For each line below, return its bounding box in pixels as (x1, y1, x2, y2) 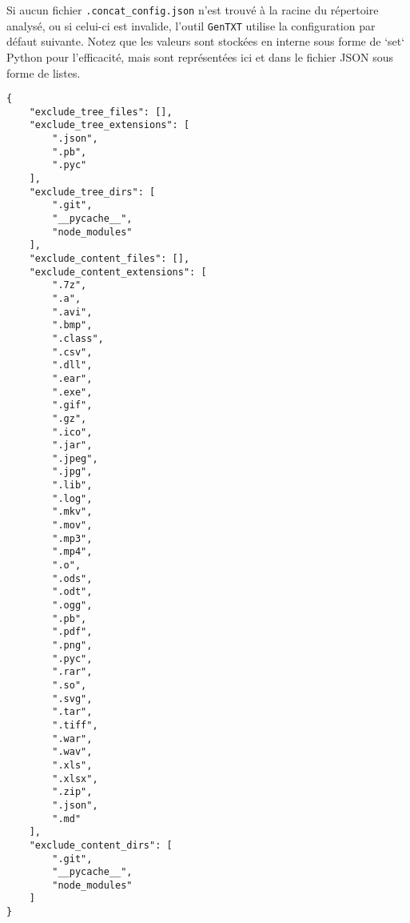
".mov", (52, 520, 93, 532)
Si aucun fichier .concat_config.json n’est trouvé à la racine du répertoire (6, 2, 379, 18)
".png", (52, 640, 93, 651)
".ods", (52, 572, 93, 584)
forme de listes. (6, 64, 81, 81)
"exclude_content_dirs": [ (29, 839, 173, 851)
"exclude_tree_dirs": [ (29, 186, 156, 198)
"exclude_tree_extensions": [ (29, 119, 190, 131)
